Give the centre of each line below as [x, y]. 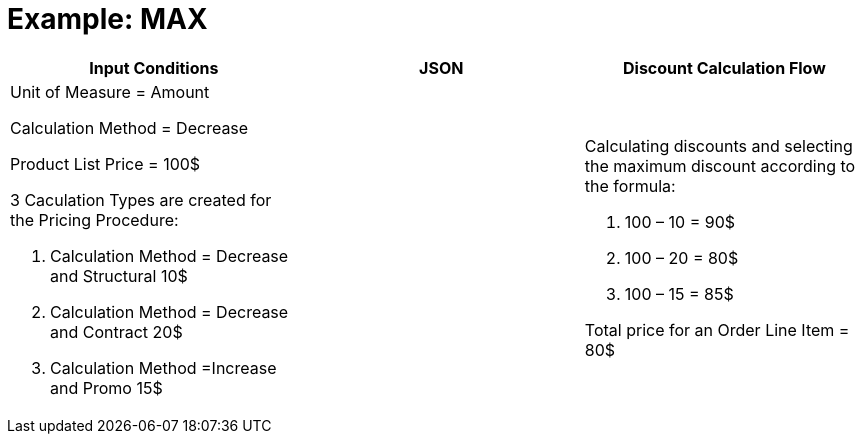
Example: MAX [107, 19]
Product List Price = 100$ [105, 163]
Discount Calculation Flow [724, 67]
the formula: [630, 185]
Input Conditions [154, 67]
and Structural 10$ [119, 275]
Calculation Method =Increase [163, 367]
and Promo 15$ [106, 387]
